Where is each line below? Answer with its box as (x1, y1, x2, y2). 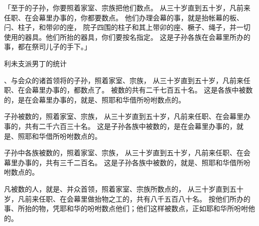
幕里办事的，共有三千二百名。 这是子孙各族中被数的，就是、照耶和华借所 (4, 157, 244, 167)
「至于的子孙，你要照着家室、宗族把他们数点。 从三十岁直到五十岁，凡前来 (4, 2, 251, 12)
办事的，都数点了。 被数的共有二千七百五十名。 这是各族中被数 (45, 85, 253, 95)
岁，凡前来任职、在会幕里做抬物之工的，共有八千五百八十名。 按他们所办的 (4, 193, 251, 204)
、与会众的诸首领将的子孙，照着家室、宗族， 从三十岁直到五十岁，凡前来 (4, 75, 244, 85)
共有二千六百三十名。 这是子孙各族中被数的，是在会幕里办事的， (24, 120, 237, 131)
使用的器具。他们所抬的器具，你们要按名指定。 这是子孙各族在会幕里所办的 (4, 31, 251, 42)
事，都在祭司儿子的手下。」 (4, 41, 91, 52)
